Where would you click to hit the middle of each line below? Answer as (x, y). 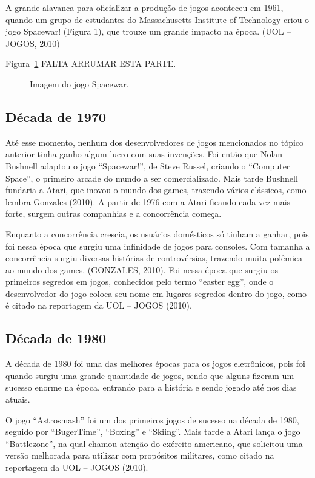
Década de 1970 (56, 116)
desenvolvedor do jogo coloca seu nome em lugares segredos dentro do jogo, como (156, 293)
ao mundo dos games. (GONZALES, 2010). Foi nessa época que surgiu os (142, 269)
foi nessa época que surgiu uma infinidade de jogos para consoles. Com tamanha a (158, 246)
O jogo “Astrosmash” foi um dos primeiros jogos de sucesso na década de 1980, (152, 419)
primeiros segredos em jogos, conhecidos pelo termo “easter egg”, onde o (140, 282)
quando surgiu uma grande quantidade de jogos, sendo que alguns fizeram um (150, 375)
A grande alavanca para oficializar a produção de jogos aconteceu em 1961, (144, 7)
